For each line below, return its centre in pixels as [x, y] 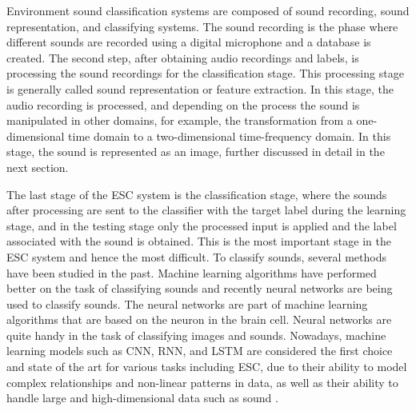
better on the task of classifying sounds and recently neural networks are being [200, 288]
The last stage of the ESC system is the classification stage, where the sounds [197, 194]
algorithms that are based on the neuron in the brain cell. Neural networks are [199, 319]
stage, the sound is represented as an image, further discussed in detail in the [196, 152]
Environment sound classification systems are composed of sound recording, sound [208, 10]
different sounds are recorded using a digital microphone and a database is [189, 42]
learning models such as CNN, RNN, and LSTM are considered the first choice [200, 351]
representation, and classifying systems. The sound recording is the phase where [202, 26]
